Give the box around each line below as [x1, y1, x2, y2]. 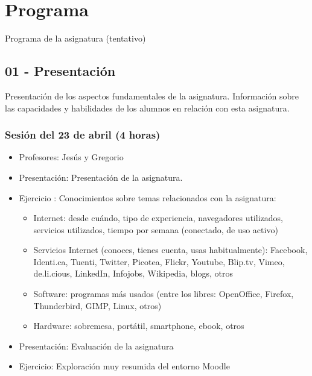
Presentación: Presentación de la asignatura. [19, 171, 183, 183]
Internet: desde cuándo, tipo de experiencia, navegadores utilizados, [33, 211, 283, 224]
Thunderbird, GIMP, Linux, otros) [33, 299, 162, 312]
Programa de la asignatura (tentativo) [5, 32, 146, 45]
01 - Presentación [5, 61, 116, 80]
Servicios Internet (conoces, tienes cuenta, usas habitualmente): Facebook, [33, 243, 308, 256]
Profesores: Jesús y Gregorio [19, 151, 124, 163]
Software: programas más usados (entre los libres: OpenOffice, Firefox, [33, 287, 294, 300]
